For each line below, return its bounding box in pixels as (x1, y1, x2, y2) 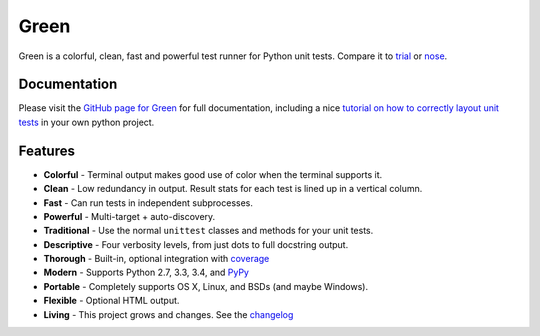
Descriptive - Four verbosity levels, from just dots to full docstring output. (43, 238, 349, 250)
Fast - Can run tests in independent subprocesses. (43, 196, 254, 209)
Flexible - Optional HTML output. (43, 295, 180, 307)
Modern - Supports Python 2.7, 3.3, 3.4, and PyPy (43, 266, 250, 279)
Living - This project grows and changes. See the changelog (43, 308, 294, 320)
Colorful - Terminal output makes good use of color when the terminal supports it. (43, 168, 383, 180)
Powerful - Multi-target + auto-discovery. (43, 210, 216, 222)
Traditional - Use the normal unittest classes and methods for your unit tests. (43, 225, 374, 237)
